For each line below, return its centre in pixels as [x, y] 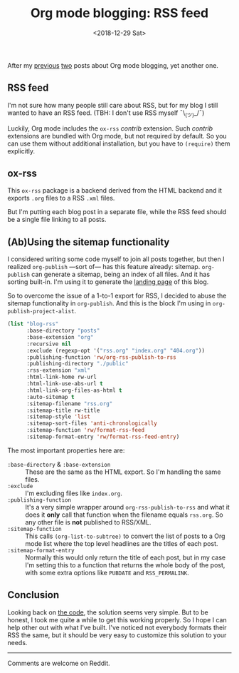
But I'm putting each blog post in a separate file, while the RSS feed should [117, 212]
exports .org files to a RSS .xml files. [61, 198]
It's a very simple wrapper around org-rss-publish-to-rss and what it [127, 507]
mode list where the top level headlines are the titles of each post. [122, 543]
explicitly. [21, 151]
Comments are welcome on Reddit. [59, 663]
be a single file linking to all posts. [57, 220]
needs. [17, 642]
